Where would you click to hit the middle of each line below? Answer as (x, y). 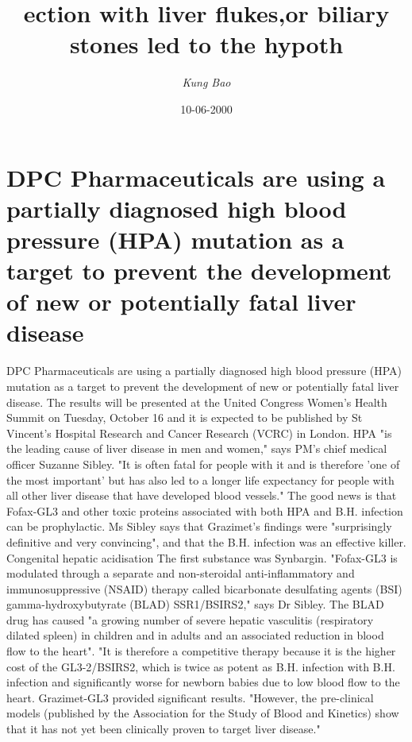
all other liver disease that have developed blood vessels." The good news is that (202, 495)
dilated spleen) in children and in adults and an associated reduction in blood (195, 635)
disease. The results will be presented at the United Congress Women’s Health (197, 402)
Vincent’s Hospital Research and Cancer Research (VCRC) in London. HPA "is (199, 433)
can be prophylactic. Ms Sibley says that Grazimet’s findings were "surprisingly (199, 526)
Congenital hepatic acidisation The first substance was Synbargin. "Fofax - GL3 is (202, 557)
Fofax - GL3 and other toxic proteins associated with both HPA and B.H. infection (205, 510)
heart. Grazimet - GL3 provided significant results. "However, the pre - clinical (190, 697)
